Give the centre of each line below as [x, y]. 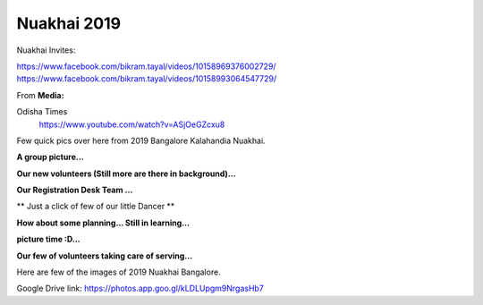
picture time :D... [48, 239]
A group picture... [50, 157]
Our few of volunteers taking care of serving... [105, 256]
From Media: [40, 95]
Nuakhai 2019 [68, 23]
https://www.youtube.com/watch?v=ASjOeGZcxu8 [132, 124]
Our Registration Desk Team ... [75, 190]
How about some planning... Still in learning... [103, 223]
